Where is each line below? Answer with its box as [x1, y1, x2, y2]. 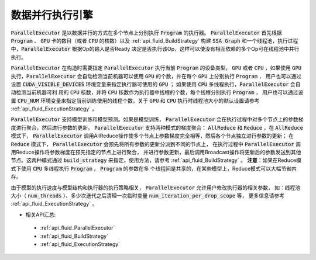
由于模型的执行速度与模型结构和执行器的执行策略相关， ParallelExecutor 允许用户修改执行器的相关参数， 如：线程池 [11, 184, 301, 191]
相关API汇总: [25, 211, 56, 218]
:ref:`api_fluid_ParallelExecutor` [40, 224, 115, 231]
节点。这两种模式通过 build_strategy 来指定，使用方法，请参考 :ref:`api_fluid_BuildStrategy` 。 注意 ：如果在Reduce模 [11, 157, 301, 164]
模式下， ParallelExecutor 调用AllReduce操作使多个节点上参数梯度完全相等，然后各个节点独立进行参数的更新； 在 [11, 132, 294, 140]
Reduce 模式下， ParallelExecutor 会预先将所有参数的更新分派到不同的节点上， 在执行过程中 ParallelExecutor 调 [11, 140, 301, 147]
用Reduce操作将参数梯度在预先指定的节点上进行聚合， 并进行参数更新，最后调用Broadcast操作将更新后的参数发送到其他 [11, 149, 301, 156]
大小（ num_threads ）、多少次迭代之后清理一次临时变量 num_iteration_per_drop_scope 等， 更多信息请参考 [11, 192, 285, 199]
